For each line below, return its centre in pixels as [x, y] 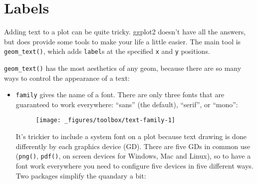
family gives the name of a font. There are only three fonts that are [120, 94]
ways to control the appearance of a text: [67, 78]
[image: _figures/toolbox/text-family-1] [105, 120]
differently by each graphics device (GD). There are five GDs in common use [133, 146]
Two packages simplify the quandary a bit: [81, 175]
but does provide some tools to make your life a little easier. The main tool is [123, 41]
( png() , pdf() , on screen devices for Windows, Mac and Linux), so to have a [133, 156]
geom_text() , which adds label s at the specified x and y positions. [107, 51]
